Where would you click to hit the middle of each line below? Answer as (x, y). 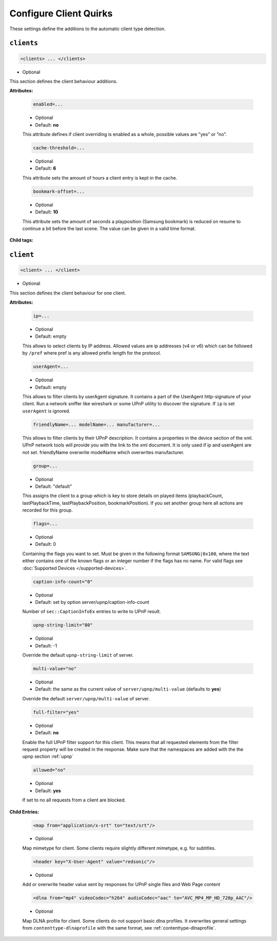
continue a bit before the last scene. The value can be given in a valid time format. (109, 228)
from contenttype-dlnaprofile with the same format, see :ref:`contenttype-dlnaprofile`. (119, 928)
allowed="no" (50, 770)
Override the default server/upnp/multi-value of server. (86, 698)
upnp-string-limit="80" (63, 625)
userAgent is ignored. (46, 411)
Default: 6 (46, 168)
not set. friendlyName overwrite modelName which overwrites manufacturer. (103, 452)
